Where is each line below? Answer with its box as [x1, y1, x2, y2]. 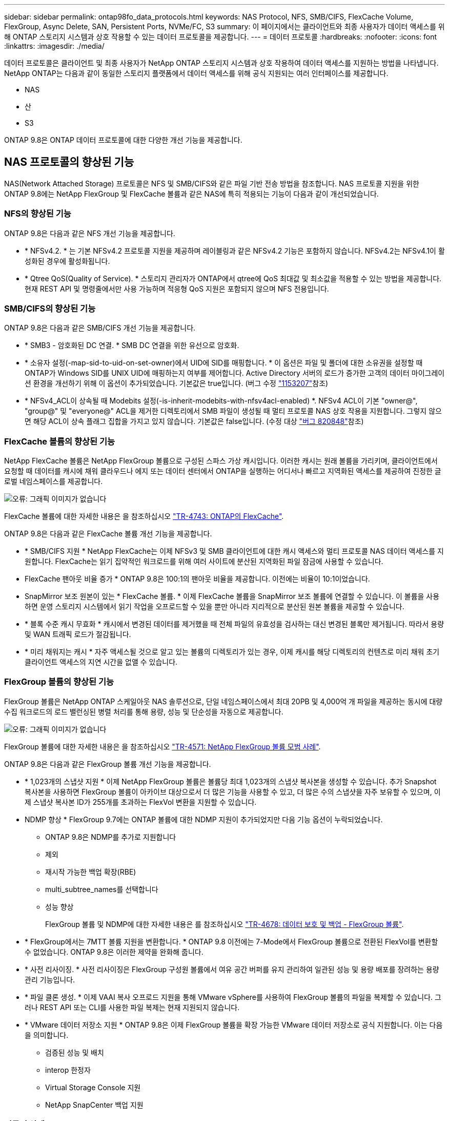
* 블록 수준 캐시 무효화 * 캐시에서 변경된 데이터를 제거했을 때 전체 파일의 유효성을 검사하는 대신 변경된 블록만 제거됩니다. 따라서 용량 [25, 620, 444, 629]
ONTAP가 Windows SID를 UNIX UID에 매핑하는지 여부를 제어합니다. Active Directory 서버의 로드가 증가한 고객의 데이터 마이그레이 [25, 369, 445, 378]
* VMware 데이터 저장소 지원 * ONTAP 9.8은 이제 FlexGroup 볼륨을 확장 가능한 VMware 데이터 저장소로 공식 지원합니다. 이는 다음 [25, 1020, 443, 1029]
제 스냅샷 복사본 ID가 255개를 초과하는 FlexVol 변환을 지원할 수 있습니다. [25, 797, 257, 806]
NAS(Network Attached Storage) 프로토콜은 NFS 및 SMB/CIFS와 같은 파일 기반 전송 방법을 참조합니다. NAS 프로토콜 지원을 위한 [4, 179, 419, 188]
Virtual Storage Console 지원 [45, 1083, 141, 1092]
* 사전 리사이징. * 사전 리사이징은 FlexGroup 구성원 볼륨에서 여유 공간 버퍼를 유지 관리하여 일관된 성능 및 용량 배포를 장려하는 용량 [25, 964, 439, 974]
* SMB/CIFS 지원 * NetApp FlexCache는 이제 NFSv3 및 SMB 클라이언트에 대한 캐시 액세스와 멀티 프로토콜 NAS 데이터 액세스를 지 [25, 547, 444, 556]
